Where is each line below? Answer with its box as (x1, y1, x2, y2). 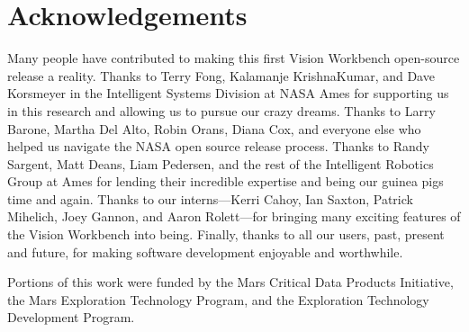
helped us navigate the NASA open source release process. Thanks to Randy (7, 137, 429, 156)
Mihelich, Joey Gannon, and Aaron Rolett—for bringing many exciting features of (7, 207, 461, 226)
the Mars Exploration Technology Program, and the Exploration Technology (7, 290, 429, 309)
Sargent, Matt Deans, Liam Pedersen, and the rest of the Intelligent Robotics (7, 154, 434, 173)
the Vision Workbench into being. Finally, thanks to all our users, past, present (7, 225, 445, 244)
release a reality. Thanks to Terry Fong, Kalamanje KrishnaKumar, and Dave (7, 66, 435, 85)
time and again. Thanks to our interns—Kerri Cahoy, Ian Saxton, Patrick (7, 189, 413, 208)
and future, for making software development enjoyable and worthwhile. (7, 242, 403, 261)
